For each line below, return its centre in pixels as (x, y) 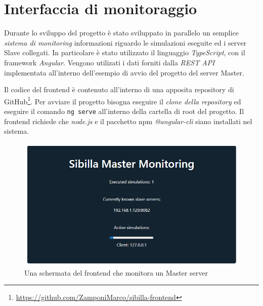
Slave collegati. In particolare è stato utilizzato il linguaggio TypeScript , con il (125, 52)
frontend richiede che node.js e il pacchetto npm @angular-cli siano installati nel (128, 121)
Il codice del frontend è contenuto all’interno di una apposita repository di (119, 89)
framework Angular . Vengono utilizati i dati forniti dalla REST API (109, 62)
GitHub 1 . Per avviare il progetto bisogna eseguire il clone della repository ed (123, 100)
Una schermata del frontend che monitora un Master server (116, 272)
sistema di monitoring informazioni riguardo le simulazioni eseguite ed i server (125, 42)
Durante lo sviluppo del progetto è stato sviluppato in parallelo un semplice (121, 33)
